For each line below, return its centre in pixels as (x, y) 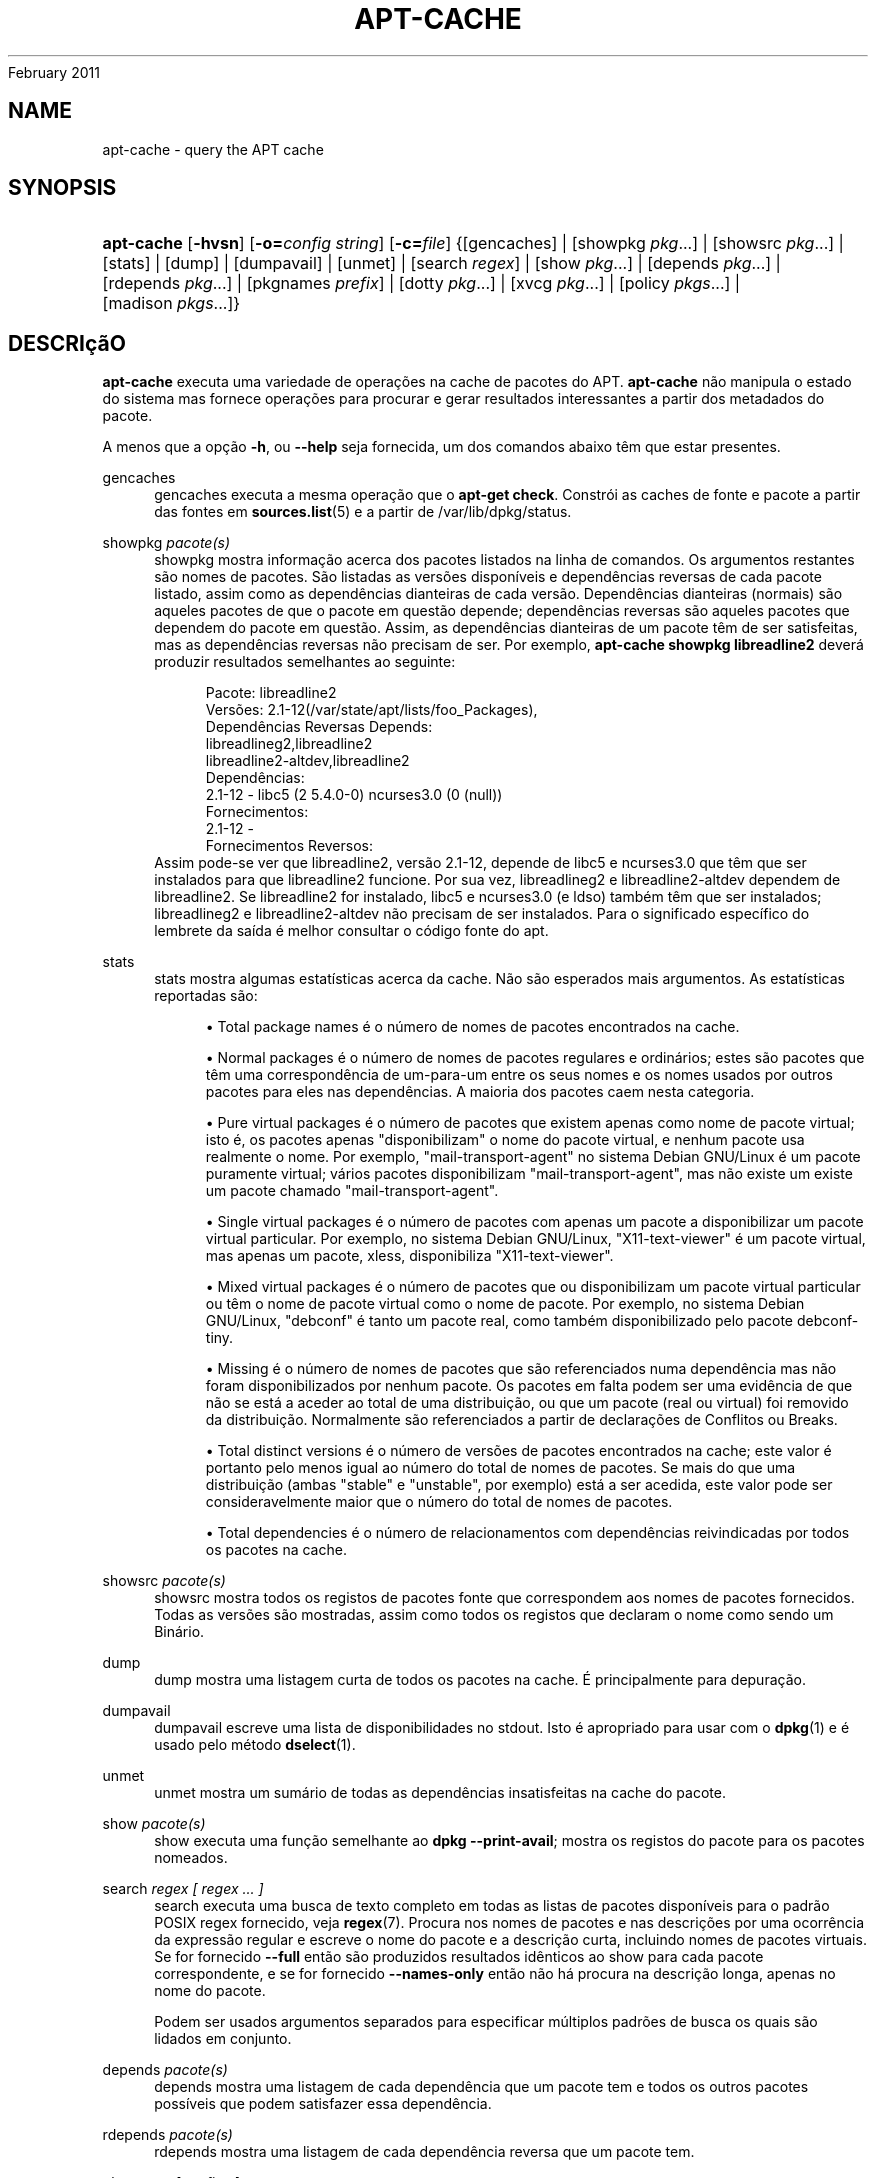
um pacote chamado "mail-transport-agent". (352, 1191)
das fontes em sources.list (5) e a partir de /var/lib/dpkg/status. (363, 512)
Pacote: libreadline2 (271, 693)
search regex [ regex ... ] (183, 1889)
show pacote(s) (154, 1824)
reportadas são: (206, 996)
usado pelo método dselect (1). (255, 1745)
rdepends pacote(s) (167, 2135)
